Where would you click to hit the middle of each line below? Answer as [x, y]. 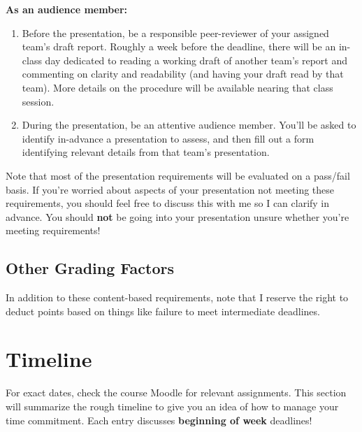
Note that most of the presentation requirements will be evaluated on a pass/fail [178, 175]
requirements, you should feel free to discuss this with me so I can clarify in [168, 203]
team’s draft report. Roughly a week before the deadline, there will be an [179, 46]
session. [38, 101]
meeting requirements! [53, 230]
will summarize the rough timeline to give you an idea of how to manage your [172, 406]
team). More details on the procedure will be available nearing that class [178, 87]
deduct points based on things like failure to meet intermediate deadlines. [163, 311]
